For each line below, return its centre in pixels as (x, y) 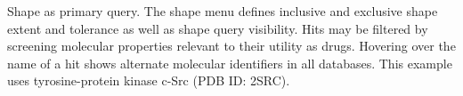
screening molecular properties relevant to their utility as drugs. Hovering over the (231, 46)
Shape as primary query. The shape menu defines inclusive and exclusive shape (223, 11)
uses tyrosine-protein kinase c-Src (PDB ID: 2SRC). (149, 80)
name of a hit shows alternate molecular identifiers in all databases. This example (230, 63)
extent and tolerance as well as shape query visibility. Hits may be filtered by (218, 28)
